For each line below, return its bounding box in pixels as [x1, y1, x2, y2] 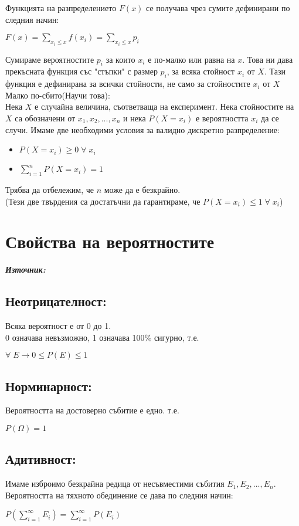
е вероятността [195, 112, 249, 124]
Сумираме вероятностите [5, 53, 94, 65]
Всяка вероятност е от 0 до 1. [5, 320, 111, 332]
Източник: [5, 263, 46, 276]
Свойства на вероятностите [5, 229, 215, 253]
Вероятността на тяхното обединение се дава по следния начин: [5, 488, 233, 501]
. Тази [264, 65, 286, 77]
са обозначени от [15, 112, 76, 124]
